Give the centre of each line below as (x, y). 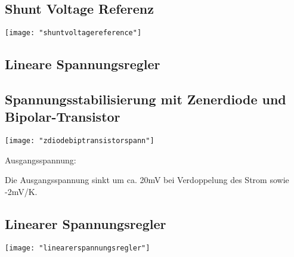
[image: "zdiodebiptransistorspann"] (80, 141)
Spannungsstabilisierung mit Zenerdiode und (146, 99)
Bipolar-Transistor (63, 117)
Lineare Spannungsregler (83, 64)
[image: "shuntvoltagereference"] (73, 33)
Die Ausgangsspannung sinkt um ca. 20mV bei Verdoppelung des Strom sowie (147, 180)
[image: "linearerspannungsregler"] (78, 248)
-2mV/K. (21, 192)
